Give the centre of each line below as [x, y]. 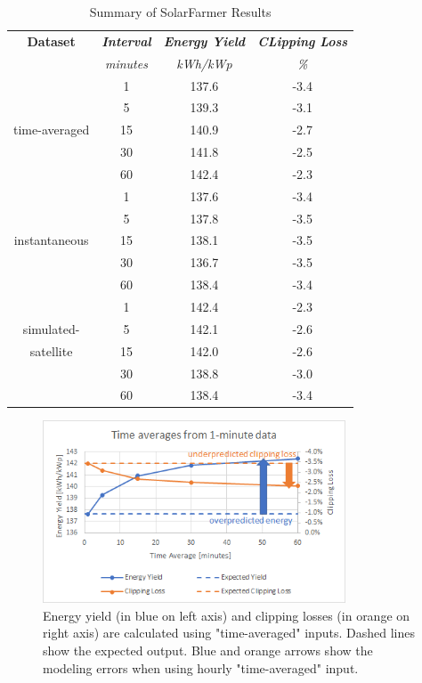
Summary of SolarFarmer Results [180, 12]
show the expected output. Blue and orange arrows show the [208, 650]
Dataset [51, 41]
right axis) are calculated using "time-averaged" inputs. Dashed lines [229, 633]
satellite [51, 350]
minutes [126, 63]
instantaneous [51, 240]
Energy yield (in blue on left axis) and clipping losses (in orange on [227, 615]
